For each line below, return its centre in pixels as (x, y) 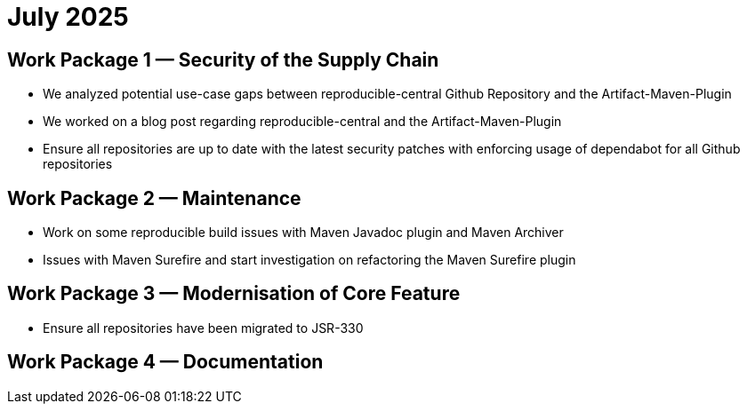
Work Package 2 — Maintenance (154, 198)
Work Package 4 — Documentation (165, 362)
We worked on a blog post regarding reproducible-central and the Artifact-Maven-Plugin (302, 122)
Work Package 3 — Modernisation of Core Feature (234, 294)
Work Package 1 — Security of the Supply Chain (223, 59)
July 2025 (68, 17)
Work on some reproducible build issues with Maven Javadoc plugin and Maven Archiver (303, 233)
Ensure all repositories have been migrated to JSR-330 (203, 328)
